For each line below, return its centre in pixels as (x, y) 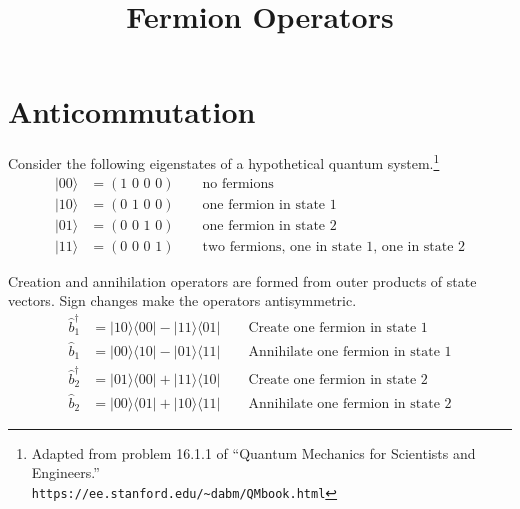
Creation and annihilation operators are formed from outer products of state (242, 280)
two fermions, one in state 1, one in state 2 (334, 246)
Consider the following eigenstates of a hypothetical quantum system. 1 (224, 161)
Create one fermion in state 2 (338, 379)
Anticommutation (132, 111)
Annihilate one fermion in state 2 (350, 403)
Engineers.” (65, 472)
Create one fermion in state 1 (338, 327)
